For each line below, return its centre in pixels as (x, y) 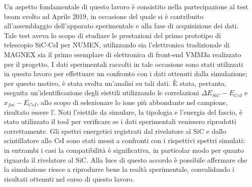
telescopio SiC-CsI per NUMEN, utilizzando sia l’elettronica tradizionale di (117, 45)
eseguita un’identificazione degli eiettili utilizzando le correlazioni (102, 93)
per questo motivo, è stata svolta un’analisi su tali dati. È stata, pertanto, (115, 83)
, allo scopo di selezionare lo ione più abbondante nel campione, (132, 102)
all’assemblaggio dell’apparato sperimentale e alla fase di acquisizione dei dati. (121, 26)
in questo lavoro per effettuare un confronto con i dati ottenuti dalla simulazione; (126, 73)
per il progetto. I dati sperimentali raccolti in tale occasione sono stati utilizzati (124, 64)
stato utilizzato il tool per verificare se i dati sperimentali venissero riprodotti (120, 121)
